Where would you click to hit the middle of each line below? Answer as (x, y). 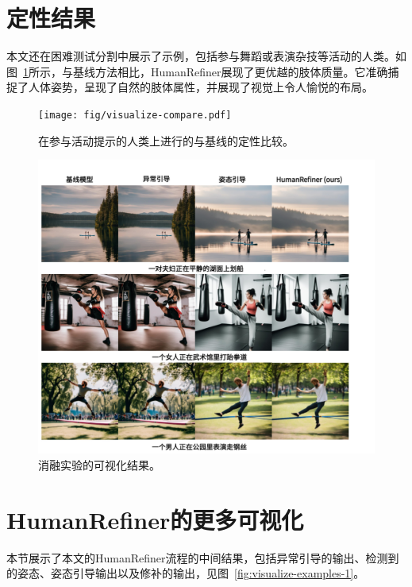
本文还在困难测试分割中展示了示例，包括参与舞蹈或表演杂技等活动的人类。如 (206, 56)
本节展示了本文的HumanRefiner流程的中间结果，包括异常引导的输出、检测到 (203, 557)
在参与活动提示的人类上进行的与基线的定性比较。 (166, 140)
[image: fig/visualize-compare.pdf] (135, 115)
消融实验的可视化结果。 (99, 464)
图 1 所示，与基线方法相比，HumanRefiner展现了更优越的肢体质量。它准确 (197, 71)
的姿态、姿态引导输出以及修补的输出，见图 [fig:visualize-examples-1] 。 (186, 573)
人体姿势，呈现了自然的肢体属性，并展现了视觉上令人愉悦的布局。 (200, 87)
